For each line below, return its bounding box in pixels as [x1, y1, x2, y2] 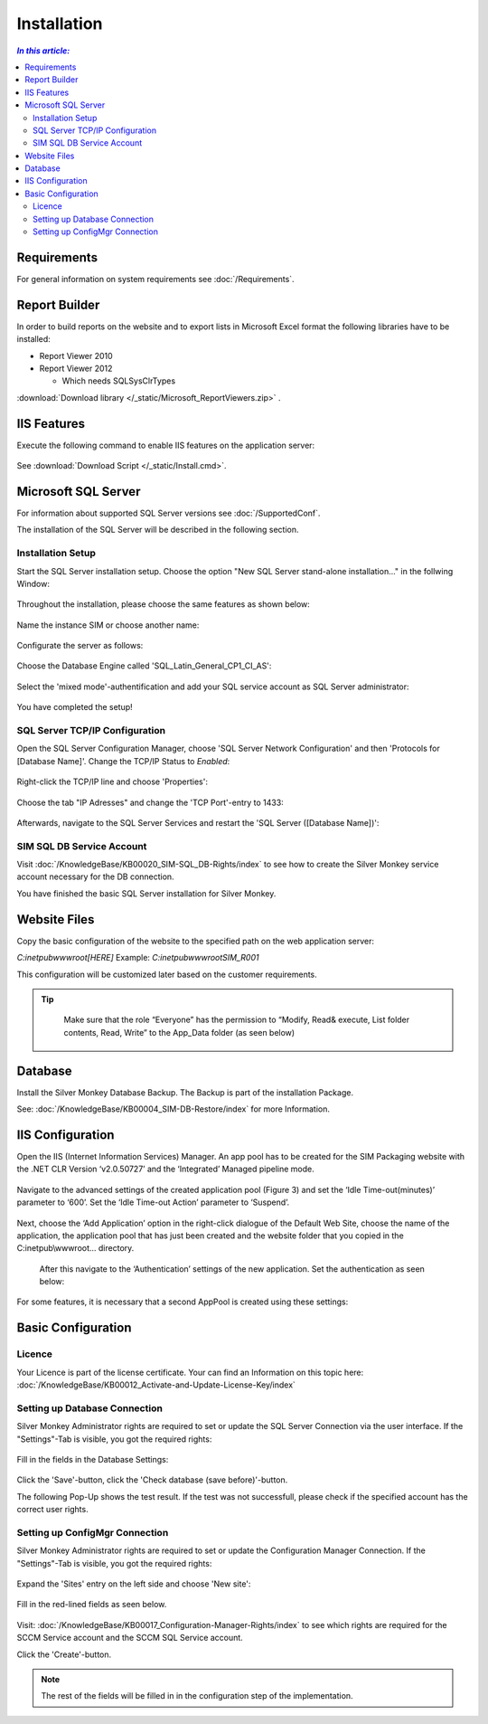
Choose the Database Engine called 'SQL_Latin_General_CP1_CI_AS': [16, 660, 272, 671]
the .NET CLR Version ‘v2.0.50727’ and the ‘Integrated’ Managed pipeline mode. [16, 1163, 315, 1175]
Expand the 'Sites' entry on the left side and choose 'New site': [16, 1578, 251, 1589]
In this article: [16, 45, 70, 56]
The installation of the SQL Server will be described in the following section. [16, 525, 299, 535]
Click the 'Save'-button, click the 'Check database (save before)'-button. [16, 1474, 288, 1485]
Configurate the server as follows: [16, 640, 144, 651]
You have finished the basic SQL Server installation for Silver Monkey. [16, 887, 277, 899]
